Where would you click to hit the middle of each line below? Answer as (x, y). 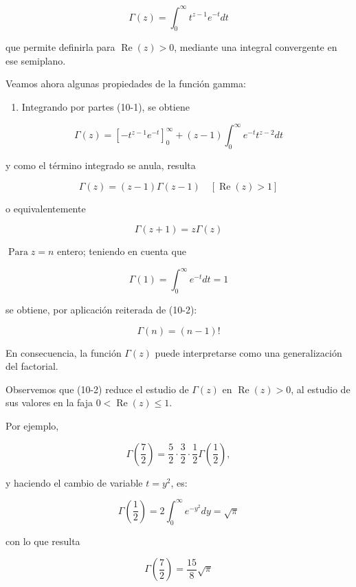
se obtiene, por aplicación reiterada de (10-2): (101, 310)
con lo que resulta (43, 541)
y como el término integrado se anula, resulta (101, 165)
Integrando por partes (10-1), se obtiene (105, 107)
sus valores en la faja (49, 402)
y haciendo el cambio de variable (74, 482)
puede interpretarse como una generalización (248, 352)
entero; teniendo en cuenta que (122, 251)
